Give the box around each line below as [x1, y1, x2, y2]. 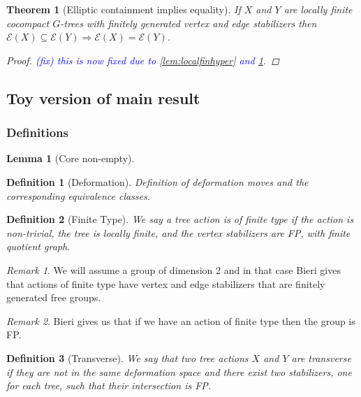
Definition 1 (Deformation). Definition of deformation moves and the [6, 174, 309, 189]
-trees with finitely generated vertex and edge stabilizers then [60, 15, 317, 30]
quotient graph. [6, 239, 71, 254]
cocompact [6, 15, 50, 30]
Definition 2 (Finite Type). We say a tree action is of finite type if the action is [6, 212, 354, 226]
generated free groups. [6, 290, 101, 305]
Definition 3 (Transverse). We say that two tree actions [6, 350, 249, 365]
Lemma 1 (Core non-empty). [6, 151, 135, 166]
